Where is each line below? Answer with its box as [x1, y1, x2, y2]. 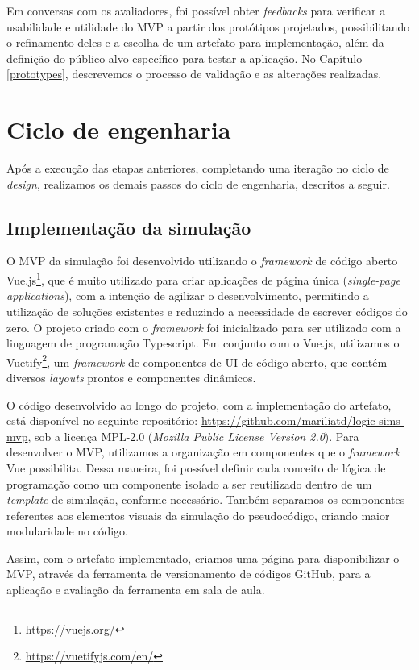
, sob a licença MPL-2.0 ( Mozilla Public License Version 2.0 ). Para [27, 427, 359, 444]
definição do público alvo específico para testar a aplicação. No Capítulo [6, 49, 363, 66]
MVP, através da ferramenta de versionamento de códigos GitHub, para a [6, 565, 371, 582]
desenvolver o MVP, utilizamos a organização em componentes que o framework [6, 443, 400, 460]
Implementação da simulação [6, 214, 251, 239]
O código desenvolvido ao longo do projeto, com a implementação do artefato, [6, 396, 392, 413]
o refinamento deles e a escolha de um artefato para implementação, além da [6, 34, 384, 51]
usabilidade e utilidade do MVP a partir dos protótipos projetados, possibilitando [6, 18, 410, 35]
